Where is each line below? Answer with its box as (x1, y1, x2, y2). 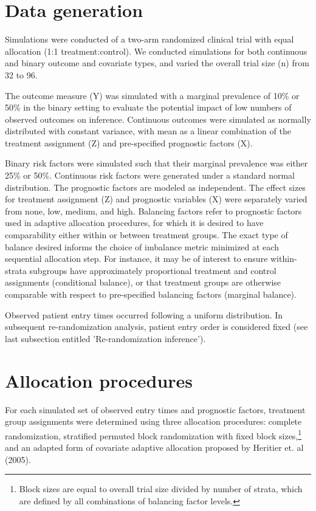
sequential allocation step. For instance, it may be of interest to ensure (5, 252, 268, 265)
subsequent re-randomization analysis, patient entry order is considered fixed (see (5, 320, 308, 333)
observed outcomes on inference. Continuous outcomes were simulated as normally (5, 112, 311, 125)
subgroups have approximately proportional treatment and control (29, 264, 276, 276)
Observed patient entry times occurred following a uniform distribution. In (5, 308, 283, 321)
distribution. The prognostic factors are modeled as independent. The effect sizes (5, 180, 306, 193)
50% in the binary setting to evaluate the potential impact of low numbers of (5, 101, 292, 114)
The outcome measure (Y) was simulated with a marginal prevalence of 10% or (5, 89, 300, 101)
